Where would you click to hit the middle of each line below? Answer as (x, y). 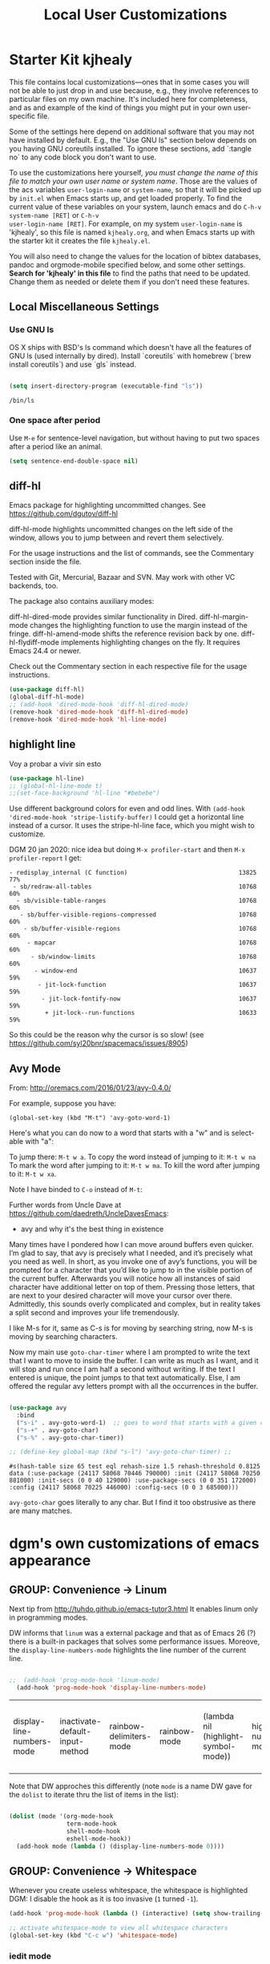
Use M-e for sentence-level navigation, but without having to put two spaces (134, 437)
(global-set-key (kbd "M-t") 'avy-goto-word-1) (90, 1118)
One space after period (55, 421)
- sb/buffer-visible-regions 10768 (140, 929)
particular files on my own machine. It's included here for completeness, (128, 99)
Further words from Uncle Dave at (65, 1205)
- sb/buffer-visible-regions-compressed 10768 (138, 915)
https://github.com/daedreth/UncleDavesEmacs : (89, 1213)
